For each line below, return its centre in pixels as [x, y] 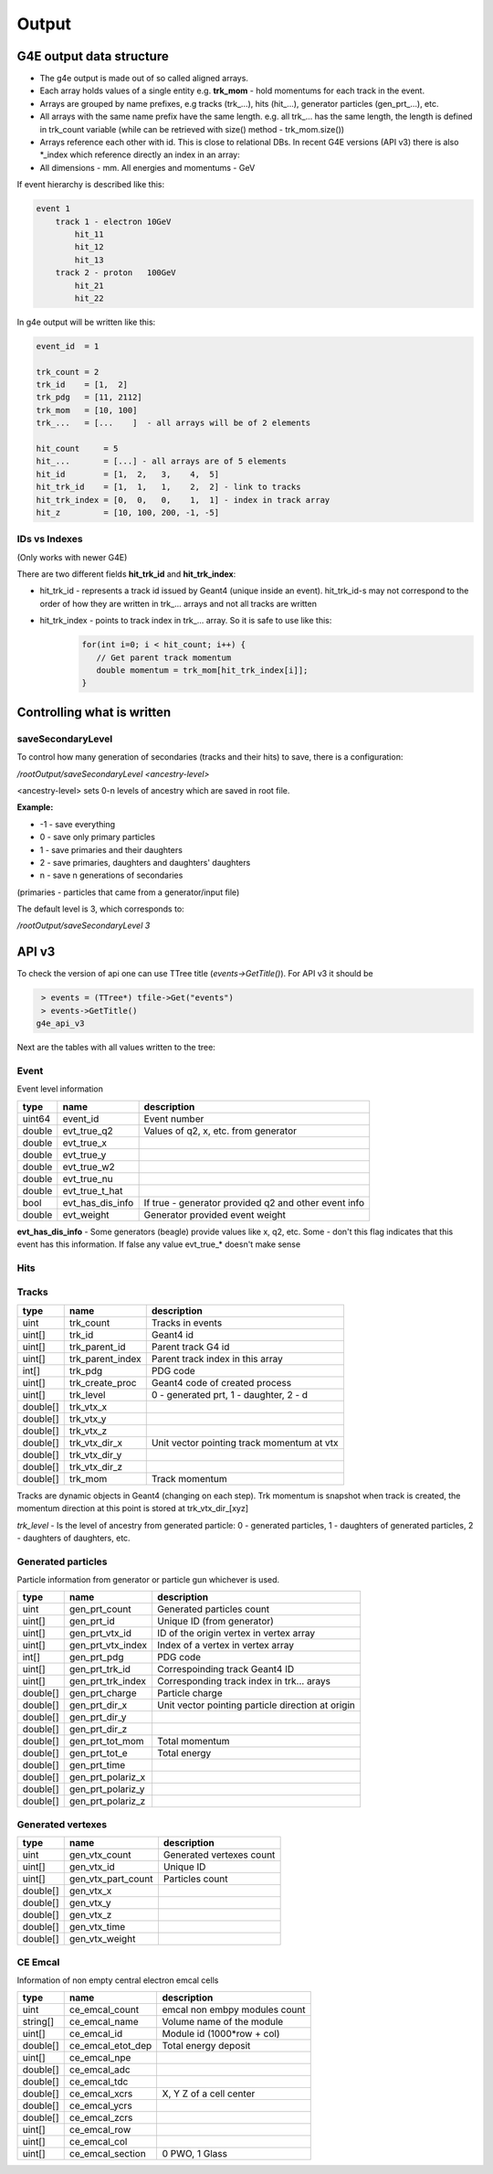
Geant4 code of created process [221, 1382]
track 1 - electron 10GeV [113, 221]
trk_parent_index [105, 1359]
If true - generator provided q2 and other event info [254, 1202]
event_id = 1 [68, 346]
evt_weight [86, 1214]
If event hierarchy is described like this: [90, 185]
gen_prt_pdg [96, 1657]
